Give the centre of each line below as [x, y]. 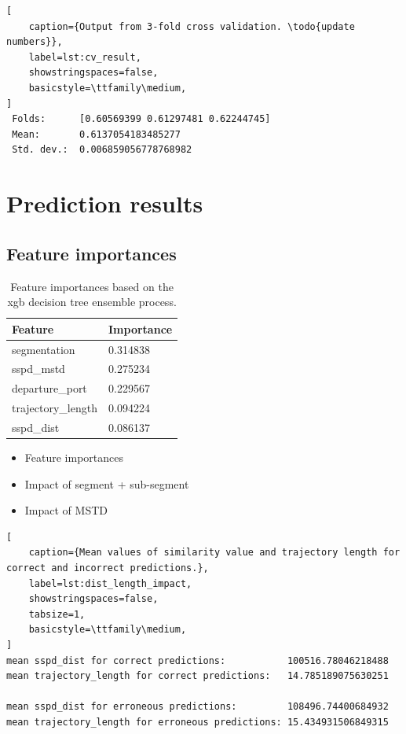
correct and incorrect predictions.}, [108, 568]
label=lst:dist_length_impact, [110, 583]
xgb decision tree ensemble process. [92, 302]
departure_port [49, 388]
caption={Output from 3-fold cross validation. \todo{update [192, 26]
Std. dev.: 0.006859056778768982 [102, 150]
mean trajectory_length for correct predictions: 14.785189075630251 [198, 676]
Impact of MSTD [66, 510]
